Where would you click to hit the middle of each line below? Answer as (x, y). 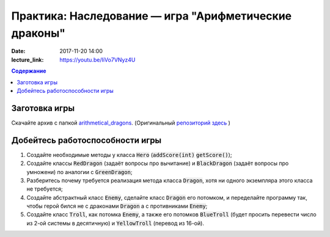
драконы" (38, 33)
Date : (18, 51)
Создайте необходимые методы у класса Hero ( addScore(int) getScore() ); (129, 155)
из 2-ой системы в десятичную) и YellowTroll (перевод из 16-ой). (116, 223)
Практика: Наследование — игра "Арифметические (152, 16)
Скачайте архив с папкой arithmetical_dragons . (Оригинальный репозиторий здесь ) (121, 123)
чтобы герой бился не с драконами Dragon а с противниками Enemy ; (117, 206)
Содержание (29, 71)
